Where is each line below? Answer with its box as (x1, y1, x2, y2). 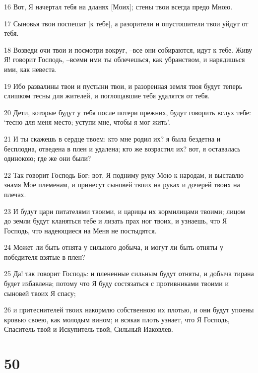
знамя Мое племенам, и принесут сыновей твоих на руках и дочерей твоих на (4, 179, 240, 190)
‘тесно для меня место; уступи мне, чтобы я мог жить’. (4, 117, 170, 127)
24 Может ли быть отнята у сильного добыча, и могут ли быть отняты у (4, 242, 223, 252)
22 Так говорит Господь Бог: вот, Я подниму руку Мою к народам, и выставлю (4, 169, 244, 180)
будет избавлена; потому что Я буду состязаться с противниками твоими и (4, 278, 229, 289)
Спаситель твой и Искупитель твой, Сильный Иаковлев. (4, 324, 173, 334)
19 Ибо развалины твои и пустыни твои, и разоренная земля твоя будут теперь (4, 80, 243, 91)
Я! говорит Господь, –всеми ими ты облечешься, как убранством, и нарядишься (4, 54, 245, 65)
